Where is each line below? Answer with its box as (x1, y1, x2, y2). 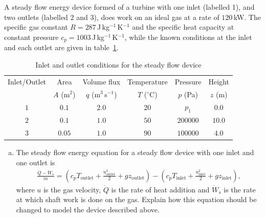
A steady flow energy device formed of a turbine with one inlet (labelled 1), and (4, 2, 255, 12)
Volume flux (82, 76, 121, 86)
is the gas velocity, (43, 184, 101, 194)
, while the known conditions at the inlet (124, 31, 252, 42)
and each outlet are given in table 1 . (4, 42, 119, 53)
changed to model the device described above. (16, 204, 160, 214)
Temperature (127, 76, 168, 86)
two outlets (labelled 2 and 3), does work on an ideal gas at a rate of (4, 11, 219, 22)
